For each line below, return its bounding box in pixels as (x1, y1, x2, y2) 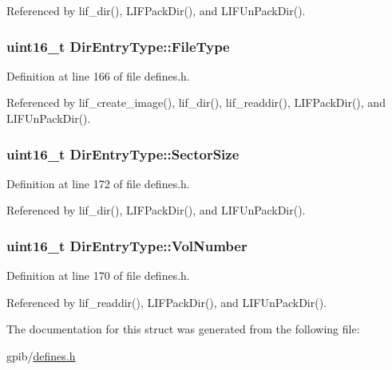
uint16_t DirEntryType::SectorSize (6, 144, 240, 163)
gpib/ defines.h (6, 348, 76, 364)
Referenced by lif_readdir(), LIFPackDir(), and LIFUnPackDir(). (6, 293, 327, 310)
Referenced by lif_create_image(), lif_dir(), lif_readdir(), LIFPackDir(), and (6, 94, 386, 111)
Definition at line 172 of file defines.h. (6, 175, 190, 191)
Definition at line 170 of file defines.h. (6, 267, 190, 284)
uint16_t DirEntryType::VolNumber (6, 235, 247, 255)
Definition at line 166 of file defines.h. (6, 67, 190, 84)
